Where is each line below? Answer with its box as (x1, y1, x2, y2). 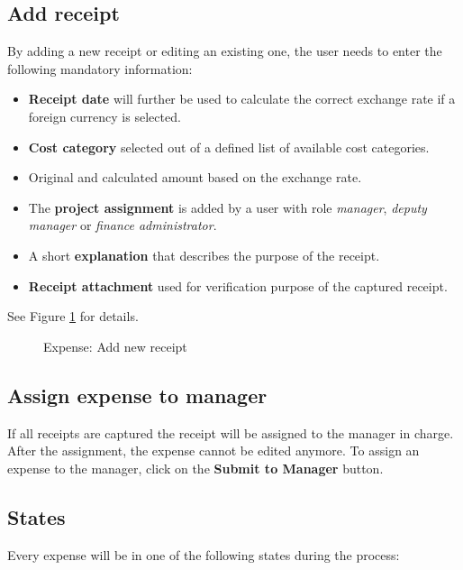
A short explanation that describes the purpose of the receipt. (28, 245, 380, 264)
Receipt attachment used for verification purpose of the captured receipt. (28, 276, 448, 295)
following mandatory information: (7, 59, 193, 78)
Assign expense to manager (7, 381, 268, 409)
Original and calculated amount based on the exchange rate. (28, 168, 362, 187)
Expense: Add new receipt (43, 336, 187, 355)
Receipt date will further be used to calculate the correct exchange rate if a (28, 89, 456, 108)
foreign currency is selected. (28, 106, 181, 125)
